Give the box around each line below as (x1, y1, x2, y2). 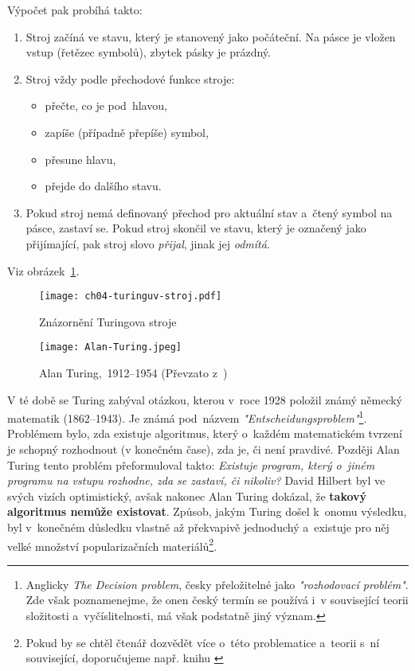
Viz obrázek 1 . (7, 262, 80, 279)
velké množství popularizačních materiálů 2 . (7, 535, 217, 554)
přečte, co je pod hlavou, (45, 97, 167, 114)
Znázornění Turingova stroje (39, 313, 177, 330)
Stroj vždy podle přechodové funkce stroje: (25, 70, 235, 87)
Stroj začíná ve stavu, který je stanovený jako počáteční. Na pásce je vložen (25, 28, 396, 45)
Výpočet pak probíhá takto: (7, 2, 143, 18)
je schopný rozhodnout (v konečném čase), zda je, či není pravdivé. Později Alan (7, 441, 400, 458)
